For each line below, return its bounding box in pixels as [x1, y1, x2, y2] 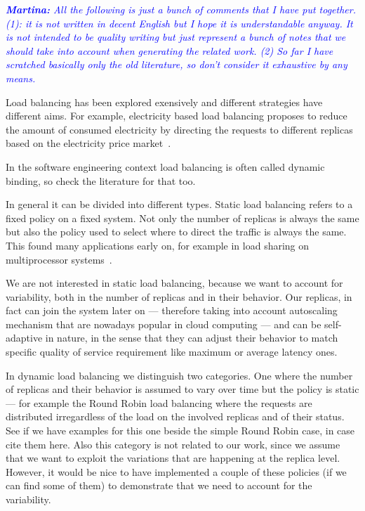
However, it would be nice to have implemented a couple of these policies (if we [6, 464, 347, 479]
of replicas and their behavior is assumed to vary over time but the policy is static [6, 382, 359, 396]
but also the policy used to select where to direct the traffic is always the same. [6, 224, 347, 239]
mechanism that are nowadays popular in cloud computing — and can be [6, 316, 321, 331]
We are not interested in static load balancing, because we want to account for [6, 276, 343, 290]
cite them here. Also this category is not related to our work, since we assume [6, 436, 340, 451]
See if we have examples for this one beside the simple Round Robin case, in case [6, 423, 355, 438]
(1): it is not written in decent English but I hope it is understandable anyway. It [6, 15, 353, 30]
